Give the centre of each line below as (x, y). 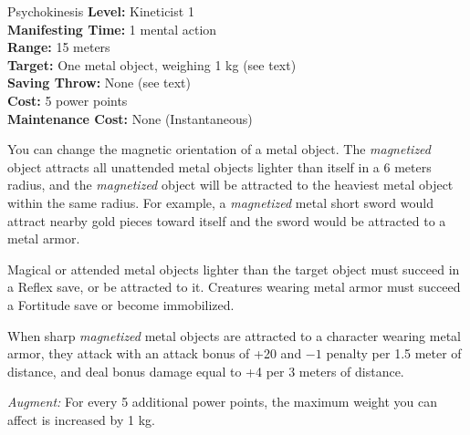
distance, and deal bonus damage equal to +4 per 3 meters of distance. (206, 371)
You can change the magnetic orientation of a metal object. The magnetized (219, 149)
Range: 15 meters (59, 47)
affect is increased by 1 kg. (81, 419)
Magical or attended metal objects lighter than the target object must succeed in (234, 269)
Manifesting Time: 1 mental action (112, 29)
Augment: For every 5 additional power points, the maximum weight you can (222, 402)
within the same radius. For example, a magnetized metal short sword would (220, 202)
